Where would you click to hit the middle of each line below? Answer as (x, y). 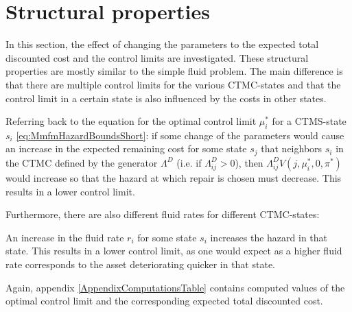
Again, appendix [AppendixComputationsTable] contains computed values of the (175, 287)
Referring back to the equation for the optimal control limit (131, 121)
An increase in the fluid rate (65, 237)
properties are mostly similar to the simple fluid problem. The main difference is (174, 71)
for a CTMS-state (309, 121)
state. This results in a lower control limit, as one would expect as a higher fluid (174, 251)
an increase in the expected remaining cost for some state (126, 148)
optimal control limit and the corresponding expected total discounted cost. (164, 301)
